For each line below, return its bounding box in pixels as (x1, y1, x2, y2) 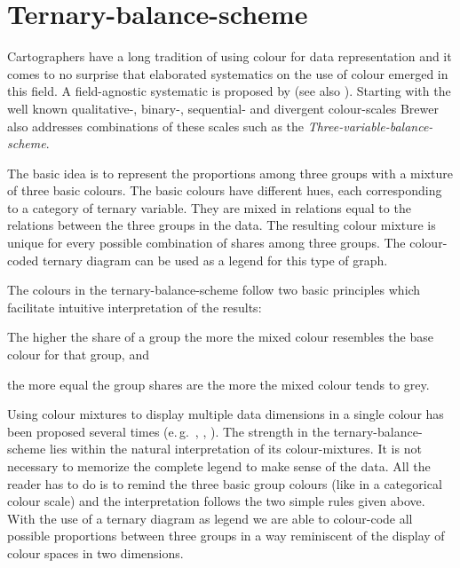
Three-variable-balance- (307, 116, 433, 135)
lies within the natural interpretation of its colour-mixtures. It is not (49, 439, 422, 458)
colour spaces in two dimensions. (7, 543, 184, 562)
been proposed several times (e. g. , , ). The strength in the (7, 422, 329, 440)
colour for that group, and (7, 345, 149, 364)
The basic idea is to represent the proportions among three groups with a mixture (7, 163, 453, 182)
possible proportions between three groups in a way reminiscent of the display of (7, 526, 445, 545)
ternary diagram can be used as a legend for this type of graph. (43, 250, 388, 269)
